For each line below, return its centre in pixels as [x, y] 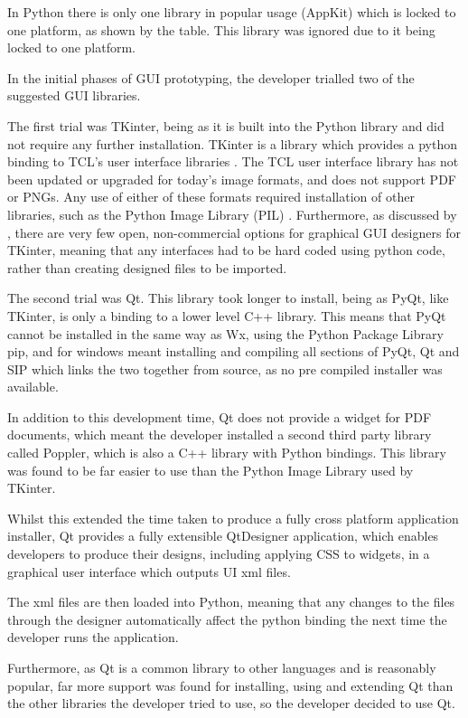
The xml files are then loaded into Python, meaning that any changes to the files [231, 602]
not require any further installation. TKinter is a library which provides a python [233, 143]
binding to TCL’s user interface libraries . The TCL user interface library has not [233, 161]
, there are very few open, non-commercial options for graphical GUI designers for [234, 232]
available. [33, 387]
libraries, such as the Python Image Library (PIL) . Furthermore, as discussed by [232, 214]
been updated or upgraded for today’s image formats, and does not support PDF [232, 179]
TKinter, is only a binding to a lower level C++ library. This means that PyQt [227, 315]
